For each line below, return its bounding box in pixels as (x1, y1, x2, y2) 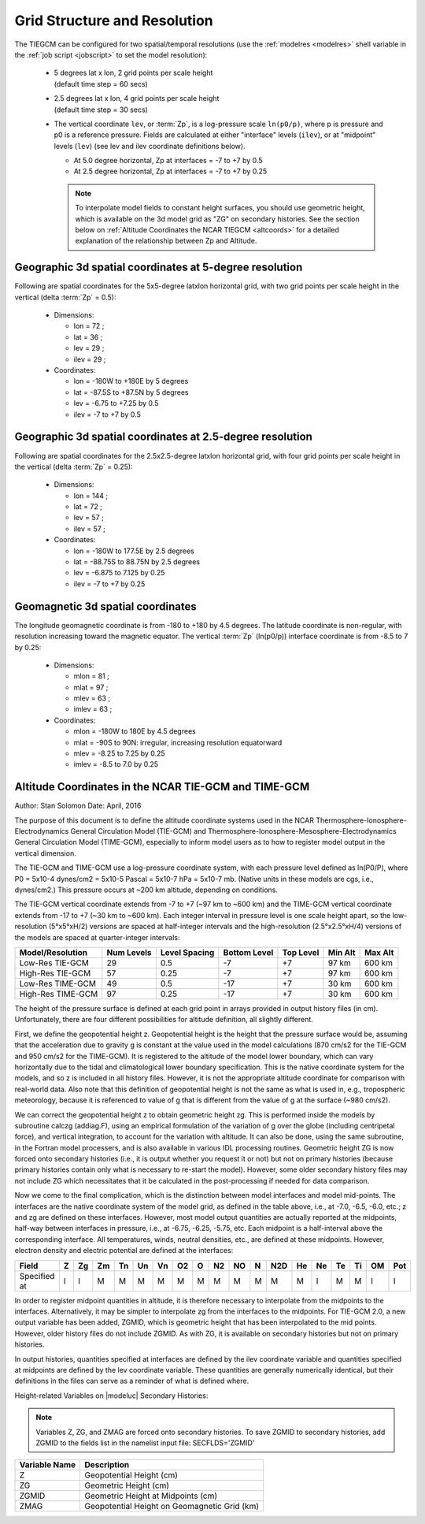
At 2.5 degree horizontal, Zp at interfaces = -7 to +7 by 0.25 (73, 166, 268, 177)
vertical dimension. (14, 848, 76, 858)
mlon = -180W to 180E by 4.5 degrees (73, 727, 196, 736)
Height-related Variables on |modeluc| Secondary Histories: (14, 1391, 209, 1400)
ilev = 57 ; (73, 524, 106, 533)
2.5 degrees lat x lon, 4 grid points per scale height (54, 94, 220, 103)
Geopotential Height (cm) (84, 1470, 179, 1481)
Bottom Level (223, 947, 274, 957)
